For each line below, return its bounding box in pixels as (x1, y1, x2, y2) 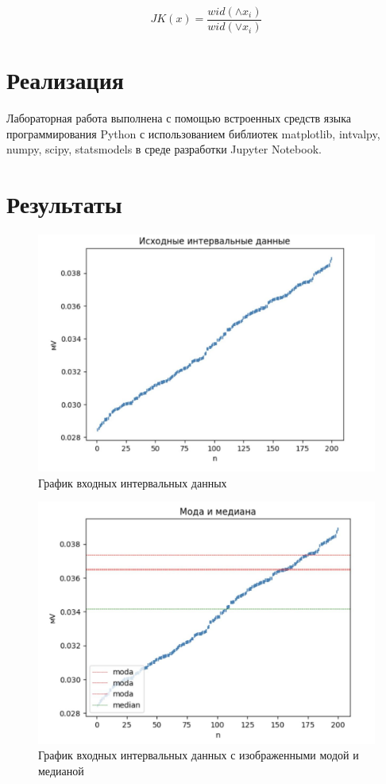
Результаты (6, 188, 122, 220)
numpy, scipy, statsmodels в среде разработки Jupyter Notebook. (6, 141, 322, 157)
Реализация (6, 64, 124, 96)
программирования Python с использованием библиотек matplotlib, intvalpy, (6, 125, 380, 142)
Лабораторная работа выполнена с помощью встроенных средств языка (6, 110, 351, 126)
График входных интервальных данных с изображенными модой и (38, 747, 359, 763)
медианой (38, 762, 84, 778)
